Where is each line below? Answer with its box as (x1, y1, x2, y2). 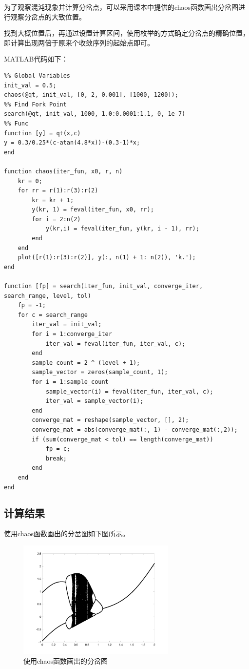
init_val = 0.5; (4, 82, 57, 89)
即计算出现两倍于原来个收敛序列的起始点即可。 (4, 37, 154, 47)
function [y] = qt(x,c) (4, 129, 81, 137)
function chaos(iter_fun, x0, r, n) (4, 167, 123, 175)
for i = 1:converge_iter (32, 331, 112, 337)
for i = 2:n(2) (32, 215, 81, 223)
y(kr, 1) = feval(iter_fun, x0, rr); (32, 206, 154, 213)
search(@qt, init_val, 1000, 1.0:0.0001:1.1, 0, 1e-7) (4, 110, 186, 118)
